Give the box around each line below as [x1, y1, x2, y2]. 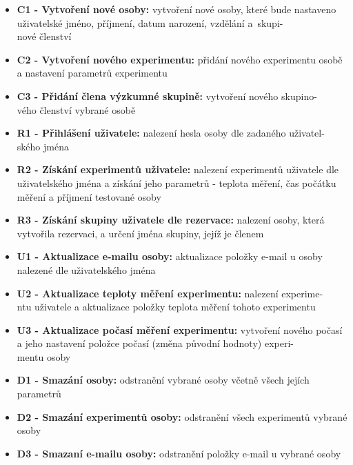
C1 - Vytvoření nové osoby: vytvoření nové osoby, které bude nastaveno [17, 2, 336, 16]
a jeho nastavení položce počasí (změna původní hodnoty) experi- [17, 336, 294, 350]
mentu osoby [17, 349, 71, 364]
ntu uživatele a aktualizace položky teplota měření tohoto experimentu [17, 299, 316, 314]
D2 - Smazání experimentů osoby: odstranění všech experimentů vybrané [17, 409, 347, 424]
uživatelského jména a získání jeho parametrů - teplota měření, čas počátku [17, 175, 336, 190]
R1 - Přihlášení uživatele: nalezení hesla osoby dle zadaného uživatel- [17, 126, 325, 140]
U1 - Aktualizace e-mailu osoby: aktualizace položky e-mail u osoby [17, 249, 323, 264]
